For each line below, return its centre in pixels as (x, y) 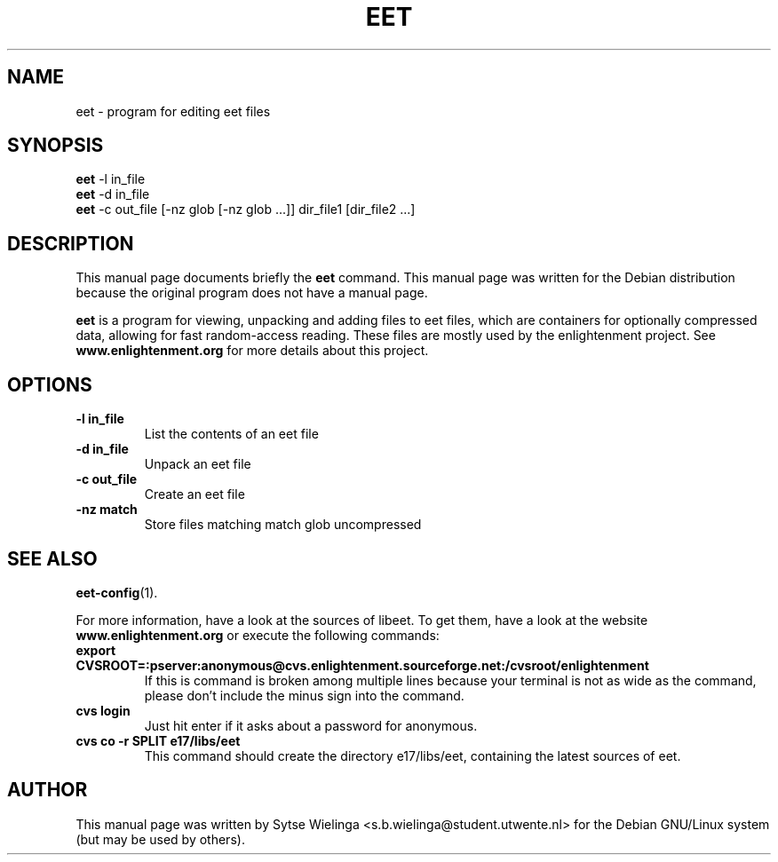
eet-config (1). (117, 592)
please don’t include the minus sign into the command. (304, 695)
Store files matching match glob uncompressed (283, 525)
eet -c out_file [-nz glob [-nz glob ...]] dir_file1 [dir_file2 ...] (246, 210)
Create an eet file (194, 494)
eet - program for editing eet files (173, 111)
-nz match (107, 510)
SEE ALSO (52, 558)
